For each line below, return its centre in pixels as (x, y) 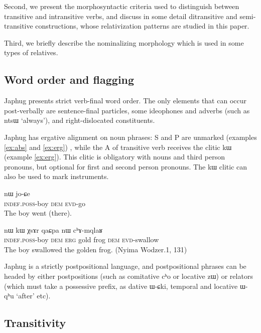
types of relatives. (31, 52)
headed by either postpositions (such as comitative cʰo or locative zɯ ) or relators (128, 276)
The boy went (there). (38, 213)
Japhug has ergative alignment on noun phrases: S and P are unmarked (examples (130, 137)
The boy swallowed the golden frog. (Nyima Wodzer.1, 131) (96, 249)
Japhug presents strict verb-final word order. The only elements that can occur (125, 101)
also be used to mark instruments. (56, 176)
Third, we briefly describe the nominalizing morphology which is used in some (124, 42)
